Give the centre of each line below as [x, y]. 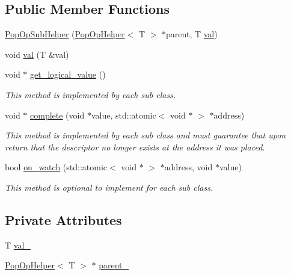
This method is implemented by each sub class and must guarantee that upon [145, 135]
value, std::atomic [124, 115]
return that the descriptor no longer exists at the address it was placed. [135, 147]
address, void [188, 167]
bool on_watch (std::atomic [56, 167]
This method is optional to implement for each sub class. [109, 187]
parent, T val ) [192, 34]
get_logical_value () [68, 74]
